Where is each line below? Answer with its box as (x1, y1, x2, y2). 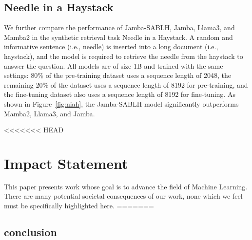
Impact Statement (4, 153, 128, 173)
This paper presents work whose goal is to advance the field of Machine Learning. (4, 181, 248, 191)
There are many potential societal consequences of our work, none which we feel (4, 191, 243, 201)
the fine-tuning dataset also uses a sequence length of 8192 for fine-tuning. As (4, 89, 235, 99)
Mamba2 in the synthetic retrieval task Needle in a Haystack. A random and (4, 32, 233, 42)
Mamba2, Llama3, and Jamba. (4, 108, 95, 118)
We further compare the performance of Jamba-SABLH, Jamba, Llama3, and (4, 22, 235, 33)
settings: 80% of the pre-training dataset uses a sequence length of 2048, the (4, 70, 232, 80)
